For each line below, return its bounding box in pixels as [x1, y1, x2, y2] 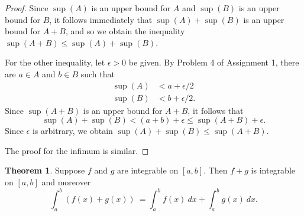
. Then [203, 164, 228, 176]
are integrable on [117, 164, 179, 176]
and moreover [41, 176, 91, 188]
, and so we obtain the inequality [65, 25, 185, 37]
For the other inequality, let [5, 56, 105, 68]
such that [80, 67, 115, 80]
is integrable [251, 164, 296, 176]
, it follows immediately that [49, 13, 153, 25]
